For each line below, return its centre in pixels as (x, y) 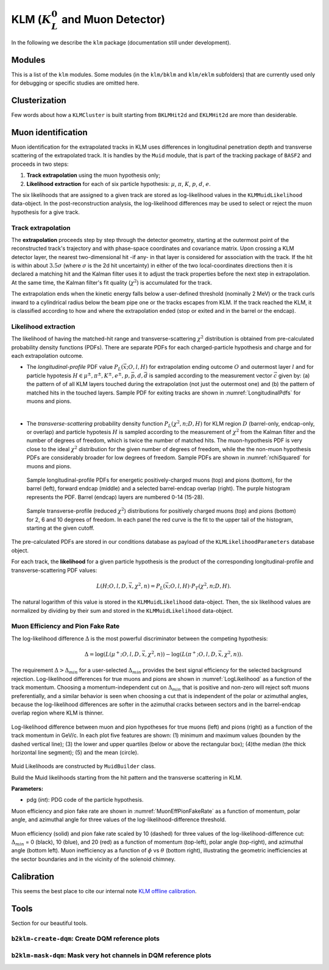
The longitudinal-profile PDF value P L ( (75, 368)
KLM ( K (31, 19)
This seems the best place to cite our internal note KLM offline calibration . (104, 891)
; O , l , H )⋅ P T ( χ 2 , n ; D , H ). (200, 586)
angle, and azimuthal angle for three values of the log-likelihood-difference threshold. (119, 819)
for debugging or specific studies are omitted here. (75, 83)
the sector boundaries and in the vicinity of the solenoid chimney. (94, 859)
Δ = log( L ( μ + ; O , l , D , (113, 654)
